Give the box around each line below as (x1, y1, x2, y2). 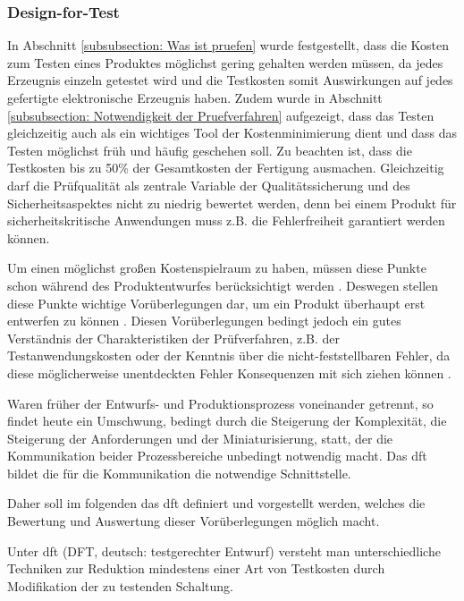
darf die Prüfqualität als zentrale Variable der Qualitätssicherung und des (7, 175, 410, 194)
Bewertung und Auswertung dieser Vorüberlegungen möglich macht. (7, 512, 380, 530)
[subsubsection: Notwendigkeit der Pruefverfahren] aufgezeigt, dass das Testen (7, 106, 434, 124)
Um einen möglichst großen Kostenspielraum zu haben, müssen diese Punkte (7, 258, 426, 277)
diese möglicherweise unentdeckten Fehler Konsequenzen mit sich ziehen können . (7, 363, 451, 382)
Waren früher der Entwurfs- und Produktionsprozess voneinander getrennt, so (7, 394, 434, 412)
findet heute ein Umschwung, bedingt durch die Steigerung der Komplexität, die (7, 411, 447, 430)
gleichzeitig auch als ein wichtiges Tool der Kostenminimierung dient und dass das (7, 123, 457, 142)
